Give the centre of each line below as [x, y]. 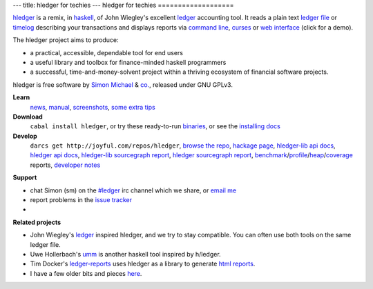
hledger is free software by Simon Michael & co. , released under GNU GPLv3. [123, 84]
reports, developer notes [65, 165]
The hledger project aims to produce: [66, 40]
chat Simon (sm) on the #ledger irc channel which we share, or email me [133, 190]
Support [25, 178]
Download [28, 117]
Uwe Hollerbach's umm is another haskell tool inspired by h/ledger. [125, 254]
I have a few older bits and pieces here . [86, 273]
